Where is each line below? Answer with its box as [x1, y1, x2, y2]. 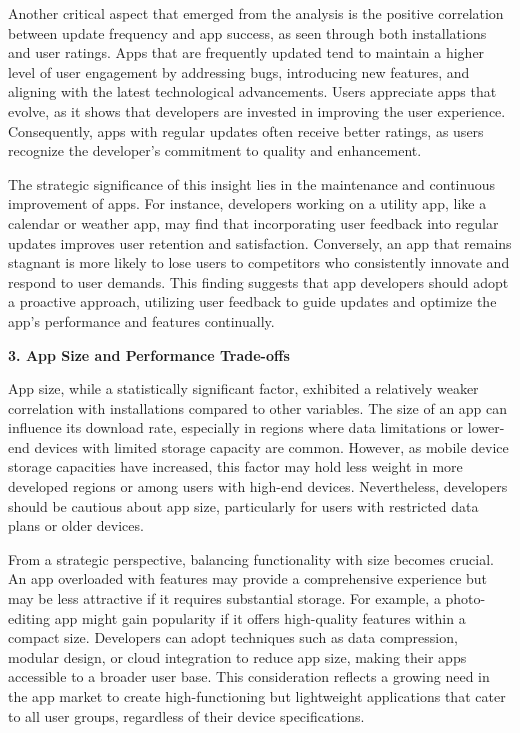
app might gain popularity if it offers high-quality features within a [54, 607, 466, 628]
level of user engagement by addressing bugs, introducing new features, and [8, 61, 470, 82]
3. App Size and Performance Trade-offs [8, 344, 290, 365]
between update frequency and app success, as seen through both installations [8, 22, 487, 43]
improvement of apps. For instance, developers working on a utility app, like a [8, 193, 487, 214]
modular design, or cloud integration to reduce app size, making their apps [8, 646, 467, 667]
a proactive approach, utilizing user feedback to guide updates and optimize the [8, 291, 497, 312]
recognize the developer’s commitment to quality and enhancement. [8, 140, 422, 161]
